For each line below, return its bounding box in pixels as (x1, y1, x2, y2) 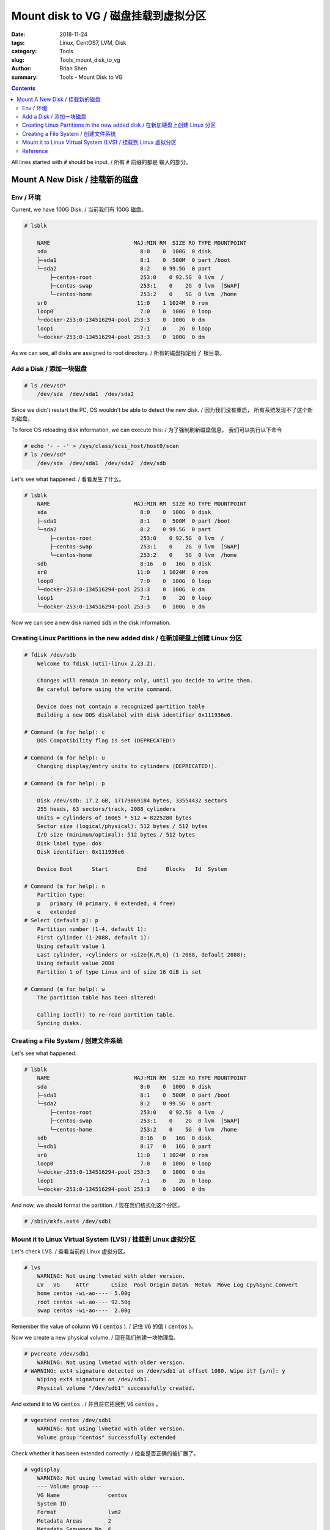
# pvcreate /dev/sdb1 (24, 1350, 89, 1357)
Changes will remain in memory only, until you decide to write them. (37, 677, 254, 684)
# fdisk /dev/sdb (24, 652, 76, 659)
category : (11, 48, 37, 55)
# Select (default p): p (24, 917, 99, 924)
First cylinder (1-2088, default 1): (37, 934, 150, 941)
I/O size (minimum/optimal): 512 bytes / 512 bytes (37, 831, 196, 838)
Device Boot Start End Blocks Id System (37, 866, 227, 873)
